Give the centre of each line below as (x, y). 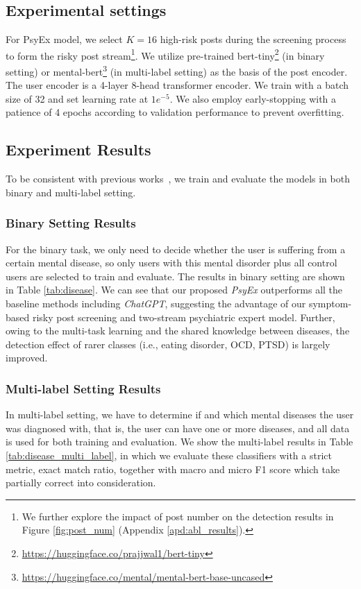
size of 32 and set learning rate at (77, 98)
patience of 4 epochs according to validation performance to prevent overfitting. (175, 112)
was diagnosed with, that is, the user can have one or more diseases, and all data (178, 428)
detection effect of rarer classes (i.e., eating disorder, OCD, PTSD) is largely (168, 344)
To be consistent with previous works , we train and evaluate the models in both (178, 179)
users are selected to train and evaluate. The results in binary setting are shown (175, 276)
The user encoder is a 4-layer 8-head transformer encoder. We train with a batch (177, 85)
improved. (27, 358)
